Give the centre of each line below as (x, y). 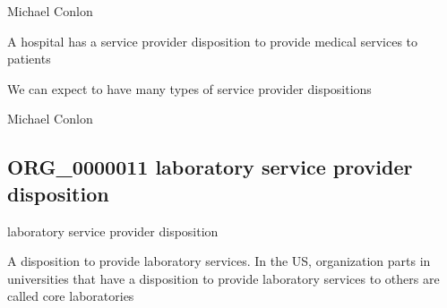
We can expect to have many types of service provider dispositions (189, 88)
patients (29, 59)
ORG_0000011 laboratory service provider (210, 167)
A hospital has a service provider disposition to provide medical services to (213, 41)
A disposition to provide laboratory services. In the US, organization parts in (219, 261)
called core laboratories (71, 296)
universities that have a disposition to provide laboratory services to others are (223, 278)
